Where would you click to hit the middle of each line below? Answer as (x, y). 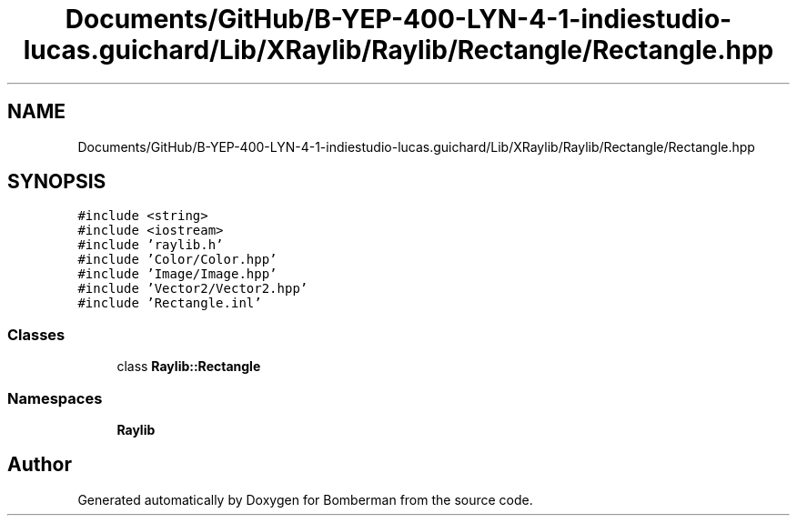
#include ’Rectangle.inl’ (170, 303)
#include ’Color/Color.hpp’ (177, 260)
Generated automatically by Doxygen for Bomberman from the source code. (305, 499)
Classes (36, 334)
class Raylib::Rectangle (189, 367)
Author (40, 465)
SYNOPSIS (57, 182)
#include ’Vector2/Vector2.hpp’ (193, 289)
